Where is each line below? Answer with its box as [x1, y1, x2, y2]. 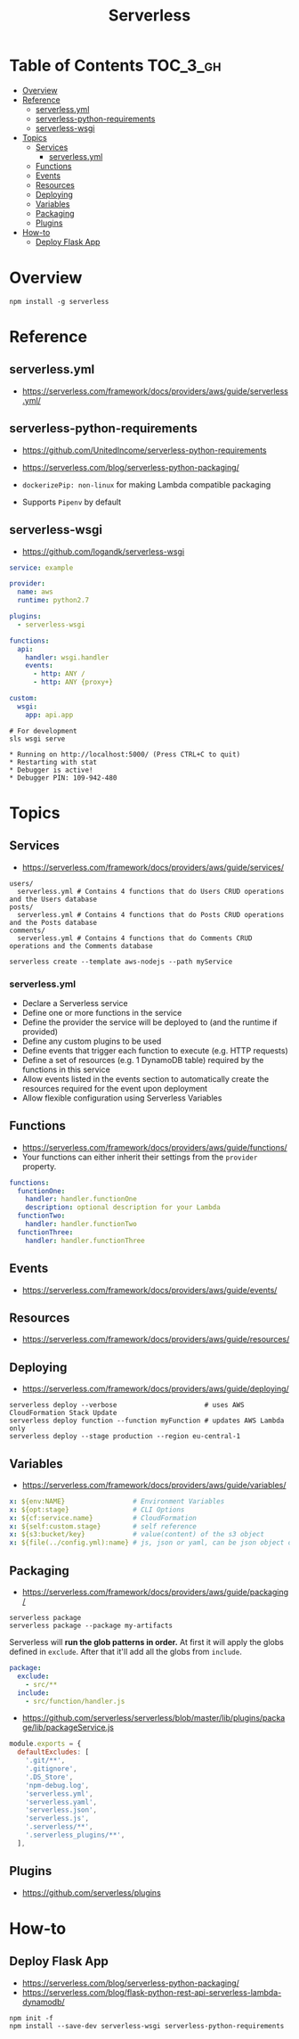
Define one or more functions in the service [21, 1007, 182, 1018]
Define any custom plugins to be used [21, 1036, 162, 1046]
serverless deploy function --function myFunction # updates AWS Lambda [9, 1416, 285, 1426]
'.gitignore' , [25, 1765, 77, 1773]
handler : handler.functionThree [25, 1236, 145, 1245]
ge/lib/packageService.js [21, 1722, 114, 1733]
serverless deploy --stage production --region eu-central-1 [9, 1432, 241, 1441]
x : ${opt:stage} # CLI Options [9, 1505, 185, 1514]
